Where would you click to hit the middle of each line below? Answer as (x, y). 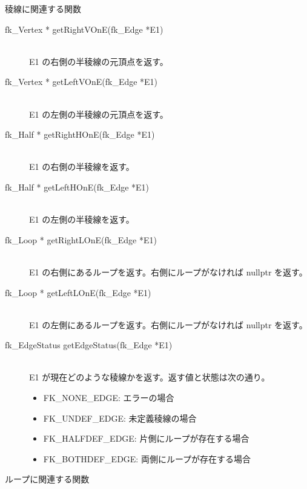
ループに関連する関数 (47, 479)
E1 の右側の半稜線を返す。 (82, 167)
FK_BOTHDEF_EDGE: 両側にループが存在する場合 (147, 458)
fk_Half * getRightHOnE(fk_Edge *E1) (80, 134)
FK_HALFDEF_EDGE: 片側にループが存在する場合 (146, 438)
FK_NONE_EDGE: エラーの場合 (109, 398)
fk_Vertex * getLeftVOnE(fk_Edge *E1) (81, 82)
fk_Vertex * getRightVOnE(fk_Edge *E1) (84, 29)
